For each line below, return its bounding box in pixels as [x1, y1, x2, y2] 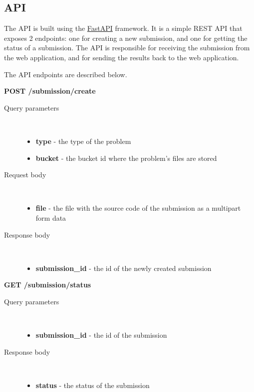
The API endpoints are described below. [4, 69, 127, 79]
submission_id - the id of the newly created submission [35, 262, 212, 273]
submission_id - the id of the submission [35, 330, 167, 340]
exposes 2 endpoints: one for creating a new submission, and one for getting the [4, 32, 248, 43]
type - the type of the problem [35, 135, 131, 146]
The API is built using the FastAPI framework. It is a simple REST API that [4, 23, 243, 33]
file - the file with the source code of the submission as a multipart [35, 203, 241, 213]
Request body [4, 169, 46, 180]
